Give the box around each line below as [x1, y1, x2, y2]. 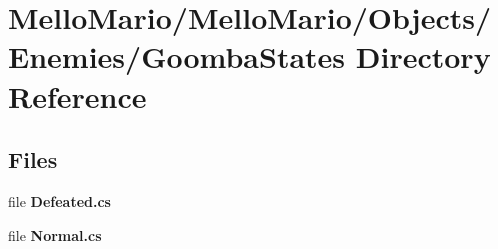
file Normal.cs [8, 224, 102, 245]
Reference [8, 75, 147, 116]
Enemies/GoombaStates [8, 36, 346, 77]
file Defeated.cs [8, 190, 111, 211]
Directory [355, 36, 491, 77]
